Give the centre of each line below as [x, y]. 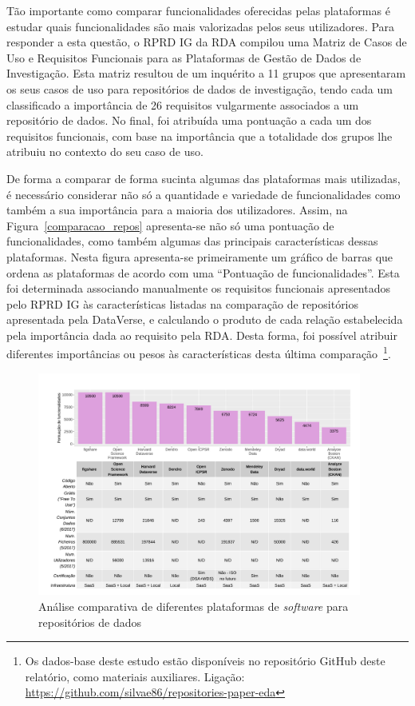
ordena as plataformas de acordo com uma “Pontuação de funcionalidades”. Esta [203, 272]
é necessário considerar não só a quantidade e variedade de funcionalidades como [204, 194]
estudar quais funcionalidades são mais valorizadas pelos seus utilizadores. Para [201, 26]
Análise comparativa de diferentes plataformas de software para [194, 606]
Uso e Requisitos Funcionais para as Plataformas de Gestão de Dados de [184, 57]
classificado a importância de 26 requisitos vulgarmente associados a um [183, 104]
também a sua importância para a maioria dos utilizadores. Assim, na [177, 210]
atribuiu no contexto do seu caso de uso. [105, 152]
